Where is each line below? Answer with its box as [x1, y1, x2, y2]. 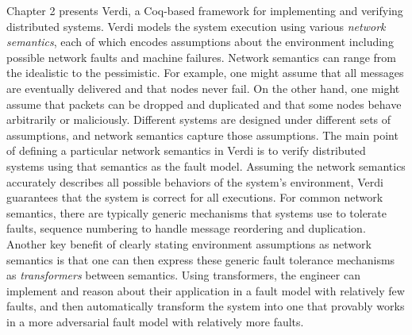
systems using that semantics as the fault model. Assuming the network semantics [6, 157, 406, 174]
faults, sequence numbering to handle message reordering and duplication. [6, 220, 366, 237]
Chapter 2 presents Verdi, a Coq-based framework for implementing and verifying [6, 2, 403, 18]
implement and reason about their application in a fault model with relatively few [6, 282, 405, 298]
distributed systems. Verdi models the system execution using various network [6, 17, 386, 34]
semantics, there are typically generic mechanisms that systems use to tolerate [6, 204, 387, 221]
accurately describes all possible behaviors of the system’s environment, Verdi [6, 173, 383, 190]
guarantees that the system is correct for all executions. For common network [6, 189, 383, 206]
